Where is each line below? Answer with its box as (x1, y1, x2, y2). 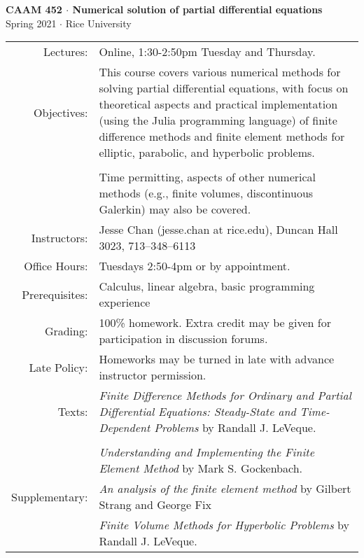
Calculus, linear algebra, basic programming (99, 278, 315, 295)
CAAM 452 (6, 2, 62, 16)
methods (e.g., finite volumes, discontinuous (99, 185, 314, 202)
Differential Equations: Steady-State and (99, 403, 296, 420)
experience (99, 294, 150, 311)
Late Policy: (29, 358, 88, 375)
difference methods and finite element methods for (99, 128, 345, 145)
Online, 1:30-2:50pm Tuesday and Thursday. (99, 43, 316, 60)
